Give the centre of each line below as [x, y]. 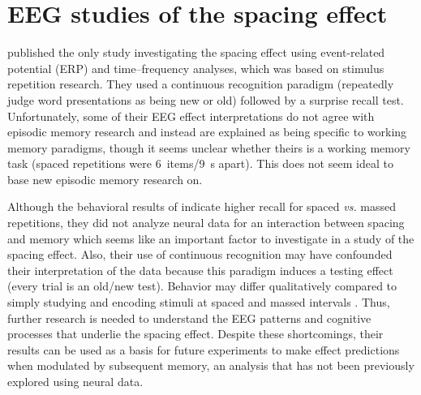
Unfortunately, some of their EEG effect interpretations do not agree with [191, 116]
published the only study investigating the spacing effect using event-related [196, 52]
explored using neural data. [75, 381]
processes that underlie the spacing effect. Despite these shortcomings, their [195, 334]
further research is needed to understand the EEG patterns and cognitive [189, 318]
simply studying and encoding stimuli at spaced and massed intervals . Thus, [199, 302]
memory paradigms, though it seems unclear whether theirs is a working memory [209, 147]
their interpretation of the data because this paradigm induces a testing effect [200, 270]
